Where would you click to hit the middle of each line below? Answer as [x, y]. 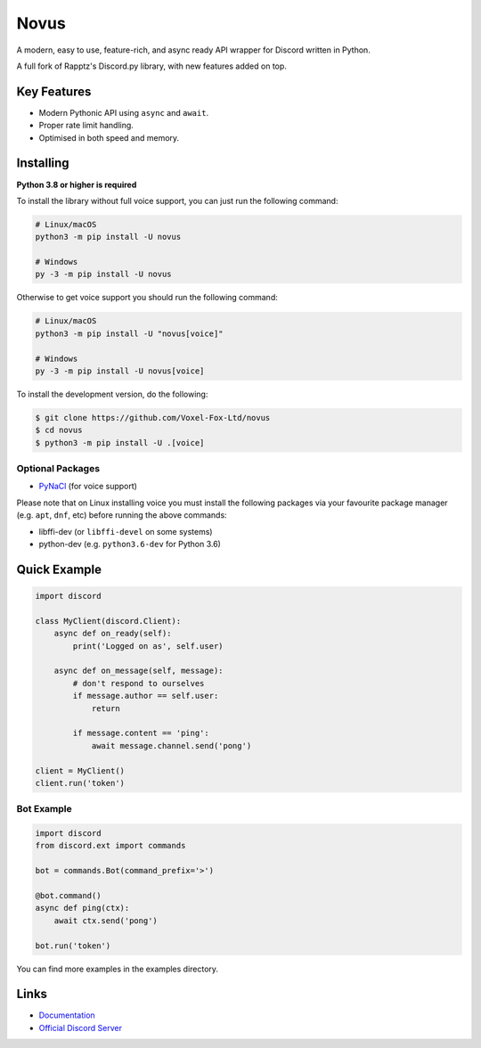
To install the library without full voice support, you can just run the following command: [177, 201]
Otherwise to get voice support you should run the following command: [147, 298]
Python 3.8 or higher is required [77, 184]
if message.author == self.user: [146, 696]
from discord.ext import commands [110, 846]
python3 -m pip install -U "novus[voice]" [129, 333]
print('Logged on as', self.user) [148, 646]
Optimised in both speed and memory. [109, 137]
